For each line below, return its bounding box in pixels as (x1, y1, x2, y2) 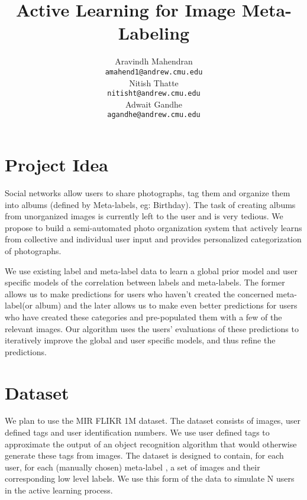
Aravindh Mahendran (115, 55, 193, 67)
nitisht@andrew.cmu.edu (107, 89, 201, 98)
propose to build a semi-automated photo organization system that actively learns (5, 221, 302, 233)
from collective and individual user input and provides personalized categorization (5, 233, 302, 245)
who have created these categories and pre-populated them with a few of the (5, 310, 282, 323)
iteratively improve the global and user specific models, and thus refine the (5, 334, 276, 346)
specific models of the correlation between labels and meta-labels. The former (5, 276, 285, 288)
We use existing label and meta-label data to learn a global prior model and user (5, 264, 298, 277)
